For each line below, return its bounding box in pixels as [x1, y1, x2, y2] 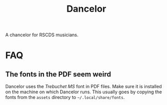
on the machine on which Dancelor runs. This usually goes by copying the [5, 89, 162, 95]
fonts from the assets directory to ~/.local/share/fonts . [5, 94, 125, 100]
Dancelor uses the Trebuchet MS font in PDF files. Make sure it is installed [5, 84, 162, 90]
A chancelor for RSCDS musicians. [5, 32, 79, 38]
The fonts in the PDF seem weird [5, 70, 112, 78]
